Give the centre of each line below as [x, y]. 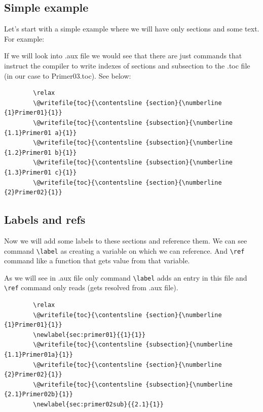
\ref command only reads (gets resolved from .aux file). [91, 287]
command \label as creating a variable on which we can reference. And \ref [124, 250]
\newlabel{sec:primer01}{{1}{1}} [89, 335]
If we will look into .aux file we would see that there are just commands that [123, 56]
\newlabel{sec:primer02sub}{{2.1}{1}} [98, 404]
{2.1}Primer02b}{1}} [39, 394]
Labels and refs [45, 219]
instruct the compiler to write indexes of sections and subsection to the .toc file [127, 65]
